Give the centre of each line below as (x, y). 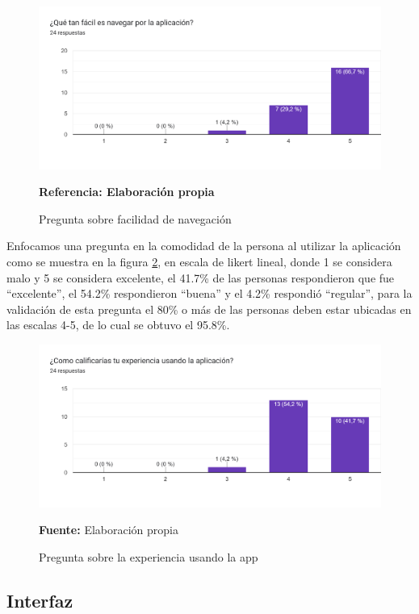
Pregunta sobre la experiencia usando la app (149, 556)
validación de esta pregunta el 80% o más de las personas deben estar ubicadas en (209, 309)
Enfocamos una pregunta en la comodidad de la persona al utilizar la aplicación (204, 246)
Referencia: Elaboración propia (127, 192)
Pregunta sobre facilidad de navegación (135, 218)
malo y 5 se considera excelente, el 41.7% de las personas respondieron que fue (201, 277)
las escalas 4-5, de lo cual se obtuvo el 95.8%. (118, 325)
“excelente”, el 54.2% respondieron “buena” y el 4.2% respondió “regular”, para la (209, 293)
